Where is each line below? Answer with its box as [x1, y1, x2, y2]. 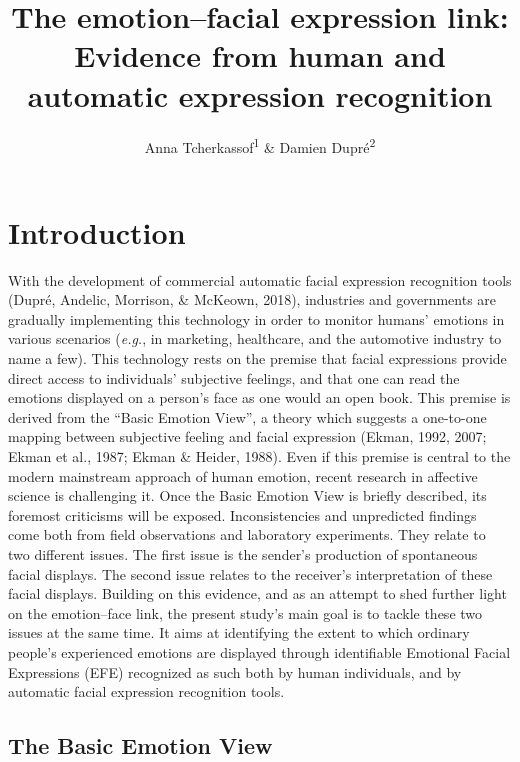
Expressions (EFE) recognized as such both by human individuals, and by [8, 661, 462, 682]
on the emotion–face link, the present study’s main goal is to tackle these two [8, 602, 483, 623]
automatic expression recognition [27, 74, 493, 115]
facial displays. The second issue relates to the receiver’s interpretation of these [8, 563, 493, 584]
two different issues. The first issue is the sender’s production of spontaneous [8, 544, 478, 564]
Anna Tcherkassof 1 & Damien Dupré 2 [144, 133, 376, 157]
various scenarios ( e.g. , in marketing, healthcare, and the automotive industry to [8, 328, 502, 349]
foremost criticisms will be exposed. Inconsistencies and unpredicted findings [8, 504, 477, 525]
